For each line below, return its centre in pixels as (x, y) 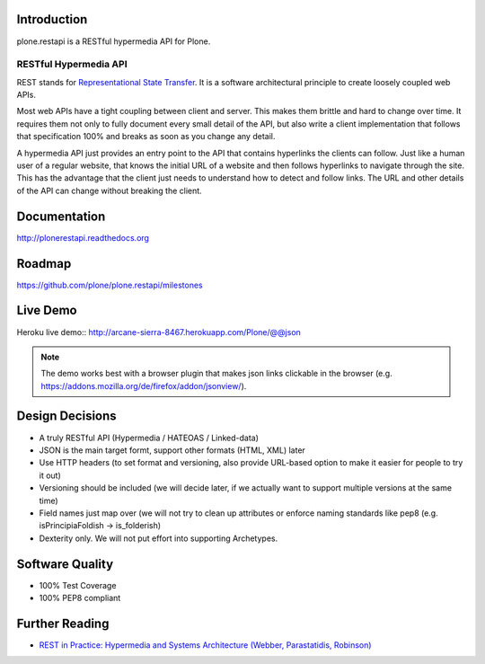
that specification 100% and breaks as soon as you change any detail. (146, 137)
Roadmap (44, 264)
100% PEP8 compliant (80, 598)
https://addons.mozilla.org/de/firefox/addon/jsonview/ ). (144, 385)
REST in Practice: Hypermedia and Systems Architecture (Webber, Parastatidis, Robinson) (205, 645)
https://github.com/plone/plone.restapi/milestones (110, 285)
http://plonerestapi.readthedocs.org (83, 237)
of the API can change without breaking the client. (109, 190)
